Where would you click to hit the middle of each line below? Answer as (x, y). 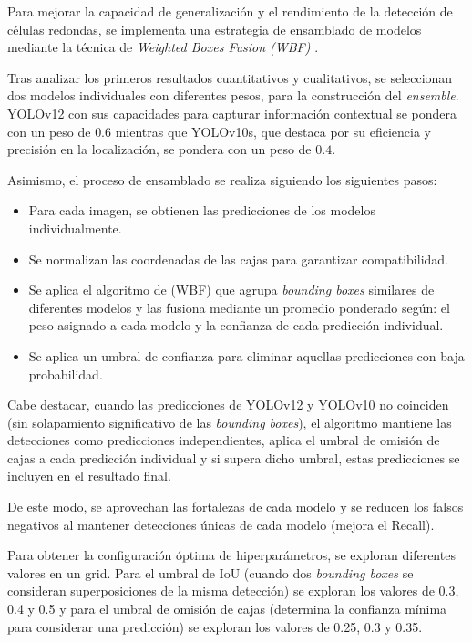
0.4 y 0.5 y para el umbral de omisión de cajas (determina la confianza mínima (227, 609)
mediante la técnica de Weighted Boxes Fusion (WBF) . (163, 47)
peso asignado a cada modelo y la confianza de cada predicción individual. (236, 325)
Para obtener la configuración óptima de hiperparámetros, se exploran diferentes (231, 555)
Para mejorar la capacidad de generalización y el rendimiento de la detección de (230, 11)
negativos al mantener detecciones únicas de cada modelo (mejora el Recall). (221, 524)
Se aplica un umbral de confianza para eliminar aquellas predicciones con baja (246, 355)
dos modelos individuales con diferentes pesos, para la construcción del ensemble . (233, 95)
